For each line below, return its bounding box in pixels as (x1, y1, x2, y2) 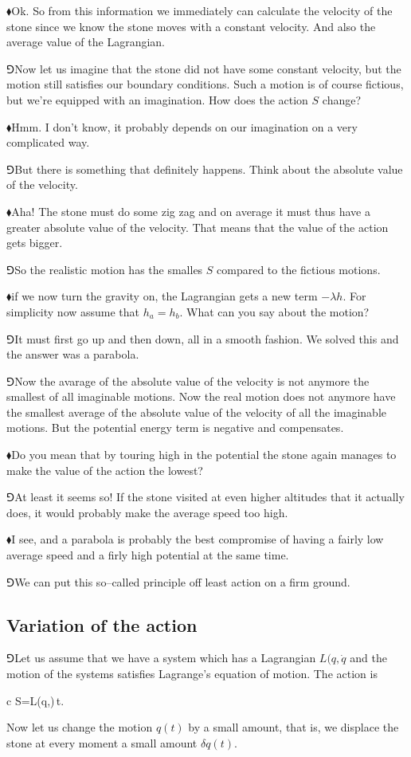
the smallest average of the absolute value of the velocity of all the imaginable (6, 403, 387, 420)
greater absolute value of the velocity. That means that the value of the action (6, 218, 389, 235)
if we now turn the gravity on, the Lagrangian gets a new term (11, 288, 318, 304)
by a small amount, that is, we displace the (188, 719, 399, 735)
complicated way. (6, 134, 90, 151)
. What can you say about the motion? (179, 303, 370, 320)
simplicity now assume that (6, 303, 140, 320)
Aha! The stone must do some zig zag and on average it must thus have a (11, 202, 370, 219)
